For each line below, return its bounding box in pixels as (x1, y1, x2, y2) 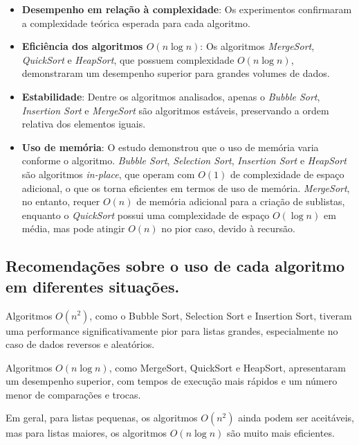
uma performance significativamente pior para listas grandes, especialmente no (6, 323, 338, 338)
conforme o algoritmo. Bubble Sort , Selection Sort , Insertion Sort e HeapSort (21, 153, 347, 168)
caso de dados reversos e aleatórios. (6, 337, 155, 351)
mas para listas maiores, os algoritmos (6, 426, 167, 440)
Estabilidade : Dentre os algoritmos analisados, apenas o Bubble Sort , (21, 89, 320, 103)
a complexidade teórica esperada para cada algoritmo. (21, 15, 250, 30)
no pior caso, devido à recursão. (161, 221, 295, 236)
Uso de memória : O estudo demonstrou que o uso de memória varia (21, 139, 319, 154)
